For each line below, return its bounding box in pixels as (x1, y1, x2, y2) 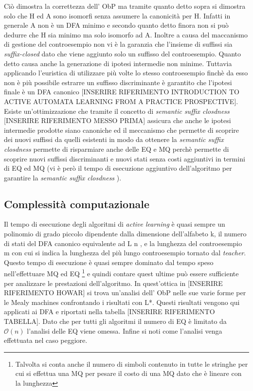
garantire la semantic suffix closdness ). (4, 172, 122, 182)
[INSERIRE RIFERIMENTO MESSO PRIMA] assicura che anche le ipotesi (4, 115, 231, 125)
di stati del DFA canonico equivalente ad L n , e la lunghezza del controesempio (4, 238, 242, 248)
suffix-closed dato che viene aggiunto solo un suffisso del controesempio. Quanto (4, 48, 241, 58)
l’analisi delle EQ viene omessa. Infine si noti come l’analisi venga (27, 325, 222, 336)
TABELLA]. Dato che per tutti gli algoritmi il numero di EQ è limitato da (4, 316, 227, 326)
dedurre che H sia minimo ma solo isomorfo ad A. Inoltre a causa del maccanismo (4, 29, 248, 39)
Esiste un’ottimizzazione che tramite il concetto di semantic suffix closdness (4, 106, 230, 116)
